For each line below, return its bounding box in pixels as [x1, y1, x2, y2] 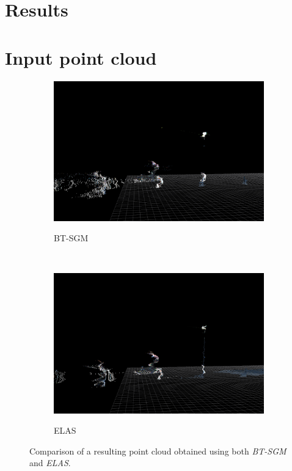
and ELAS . [29, 456, 71, 469]
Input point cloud [5, 45, 157, 70]
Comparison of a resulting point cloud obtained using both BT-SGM [29, 444, 287, 457]
